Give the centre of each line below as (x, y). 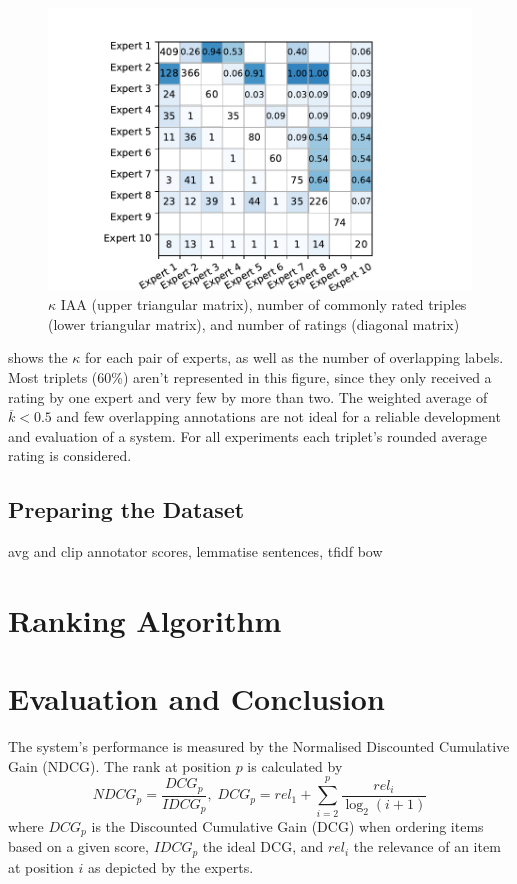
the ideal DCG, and (263, 846)
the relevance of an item (427, 846)
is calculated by (295, 765)
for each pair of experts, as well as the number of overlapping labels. (294, 357)
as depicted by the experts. (170, 866)
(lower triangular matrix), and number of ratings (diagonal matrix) (254, 323)
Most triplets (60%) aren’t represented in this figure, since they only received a (250, 377)
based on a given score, (78, 846)
